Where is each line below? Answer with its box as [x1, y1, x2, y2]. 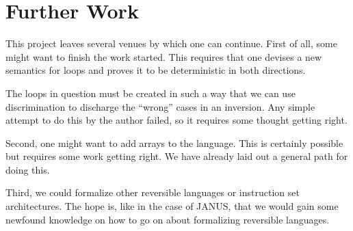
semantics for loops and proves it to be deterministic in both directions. [5, 63, 306, 77]
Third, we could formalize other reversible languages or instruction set [5, 185, 300, 200]
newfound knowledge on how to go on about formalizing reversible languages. [5, 212, 330, 226]
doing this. [5, 162, 50, 176]
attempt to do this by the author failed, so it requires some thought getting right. [5, 113, 348, 127]
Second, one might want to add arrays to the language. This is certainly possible [5, 135, 343, 150]
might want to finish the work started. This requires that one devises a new [5, 49, 322, 64]
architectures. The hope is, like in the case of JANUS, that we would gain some [5, 199, 339, 213]
